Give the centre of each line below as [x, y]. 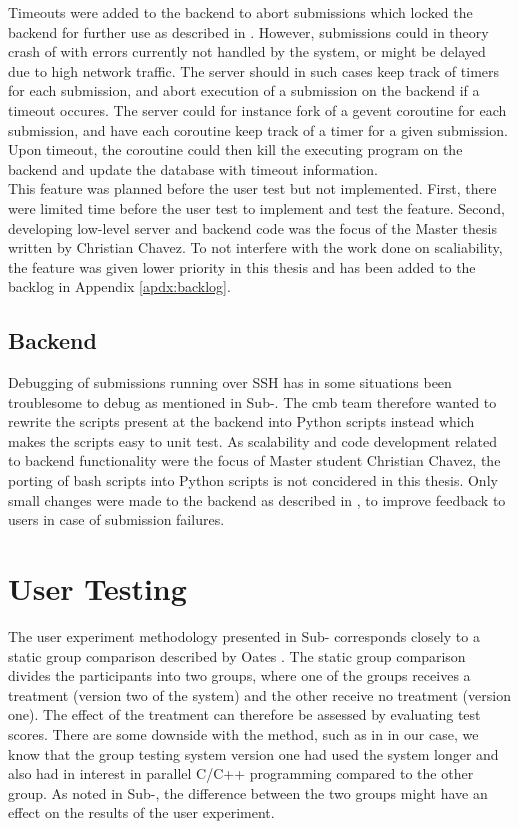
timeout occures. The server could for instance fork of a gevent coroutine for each [257, 109]
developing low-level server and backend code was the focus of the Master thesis [252, 227]
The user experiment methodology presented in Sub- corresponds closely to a [244, 635]
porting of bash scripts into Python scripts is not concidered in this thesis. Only [253, 480]
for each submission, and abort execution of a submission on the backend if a [244, 90]
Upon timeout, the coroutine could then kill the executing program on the [235, 149]
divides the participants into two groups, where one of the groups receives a [239, 675]
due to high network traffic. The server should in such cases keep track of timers [254, 70]
